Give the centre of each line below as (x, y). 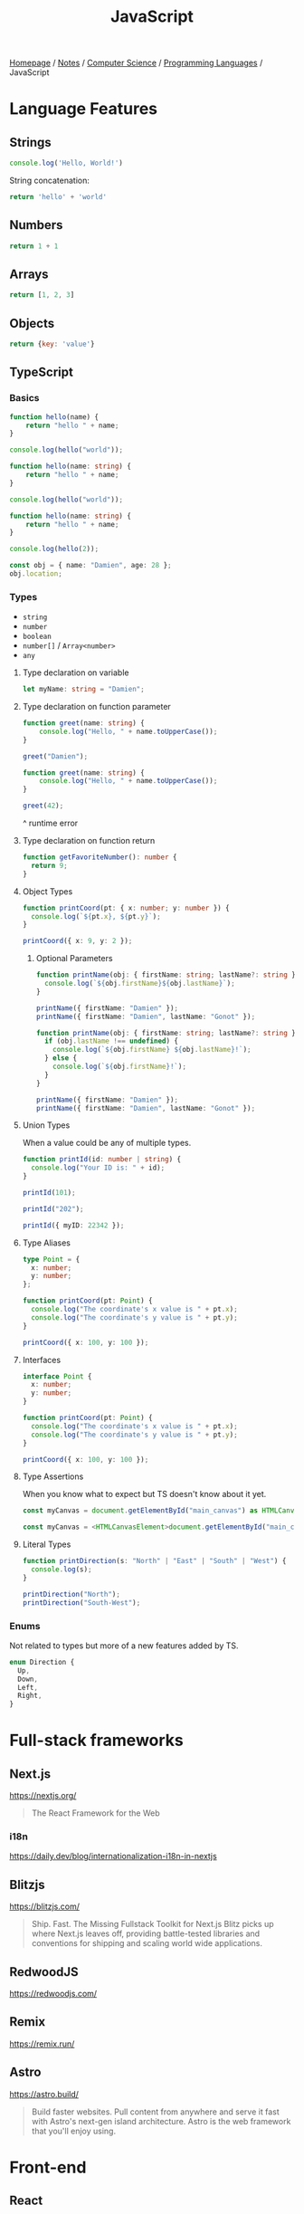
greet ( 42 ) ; (43, 806)
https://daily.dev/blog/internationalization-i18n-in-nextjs (113, 1856)
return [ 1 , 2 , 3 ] (42, 295)
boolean (37, 637)
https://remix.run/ (42, 2044)
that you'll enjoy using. (73, 2131)
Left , (28, 1687)
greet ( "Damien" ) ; (55, 756)
